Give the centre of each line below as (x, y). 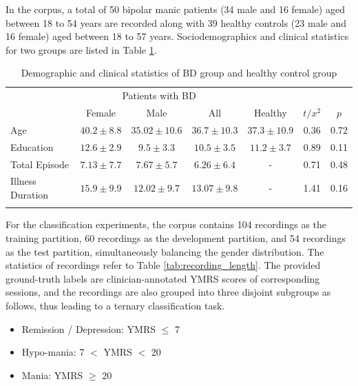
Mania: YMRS (52, 375)
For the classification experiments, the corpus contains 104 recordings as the (166, 224)
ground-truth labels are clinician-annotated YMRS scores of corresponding (163, 278)
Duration (30, 195)
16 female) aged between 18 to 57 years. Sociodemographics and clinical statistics (177, 36)
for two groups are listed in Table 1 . (81, 49)
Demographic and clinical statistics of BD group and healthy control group (179, 73)
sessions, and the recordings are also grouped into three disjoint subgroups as (168, 292)
